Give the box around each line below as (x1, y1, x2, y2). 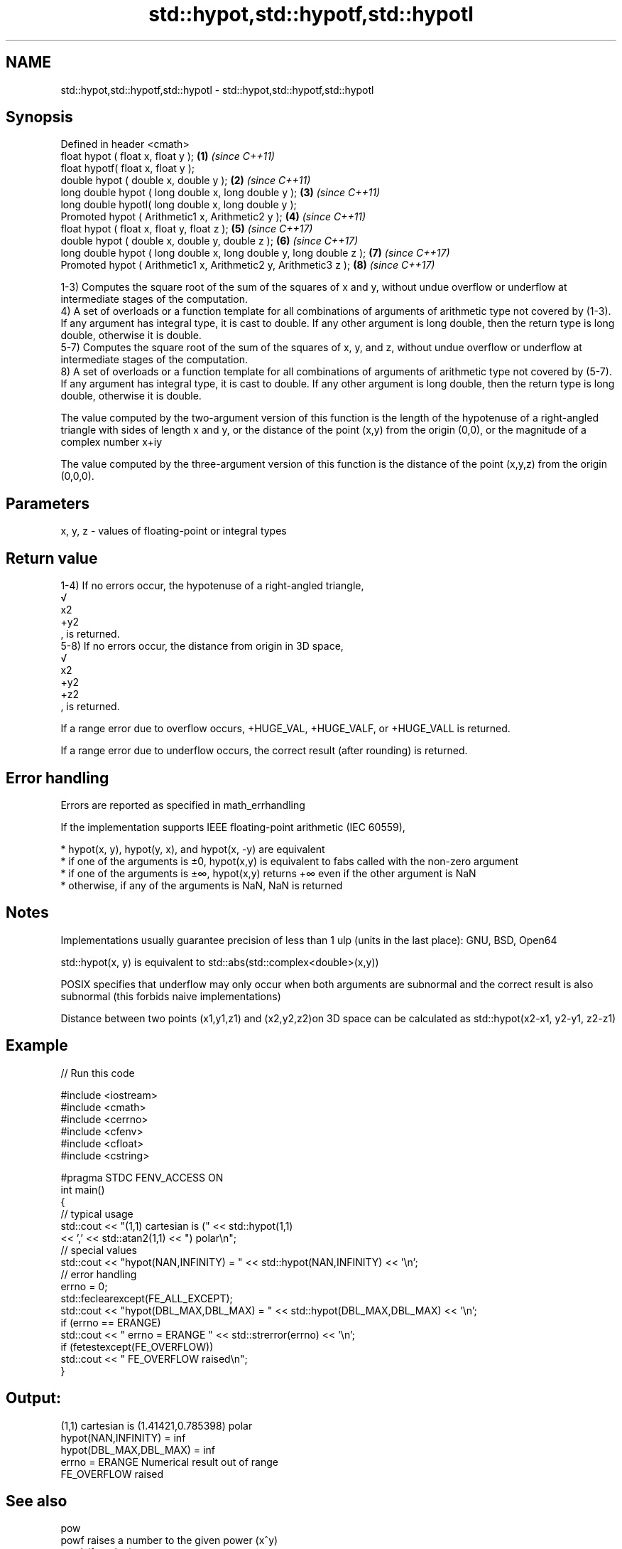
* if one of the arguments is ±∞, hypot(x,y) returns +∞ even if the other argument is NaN (60, 867, 476, 879)
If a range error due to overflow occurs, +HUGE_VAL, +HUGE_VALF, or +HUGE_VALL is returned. (60, 722, 511, 735)
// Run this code (60, 1066, 135, 1079)
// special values (60, 1243, 138, 1256)
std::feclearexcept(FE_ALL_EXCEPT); (60, 1292, 233, 1304)
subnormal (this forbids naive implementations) (60, 990, 281, 1002)
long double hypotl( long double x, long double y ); (60, 198, 297, 211)
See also (6, 1491, 67, 1510)
